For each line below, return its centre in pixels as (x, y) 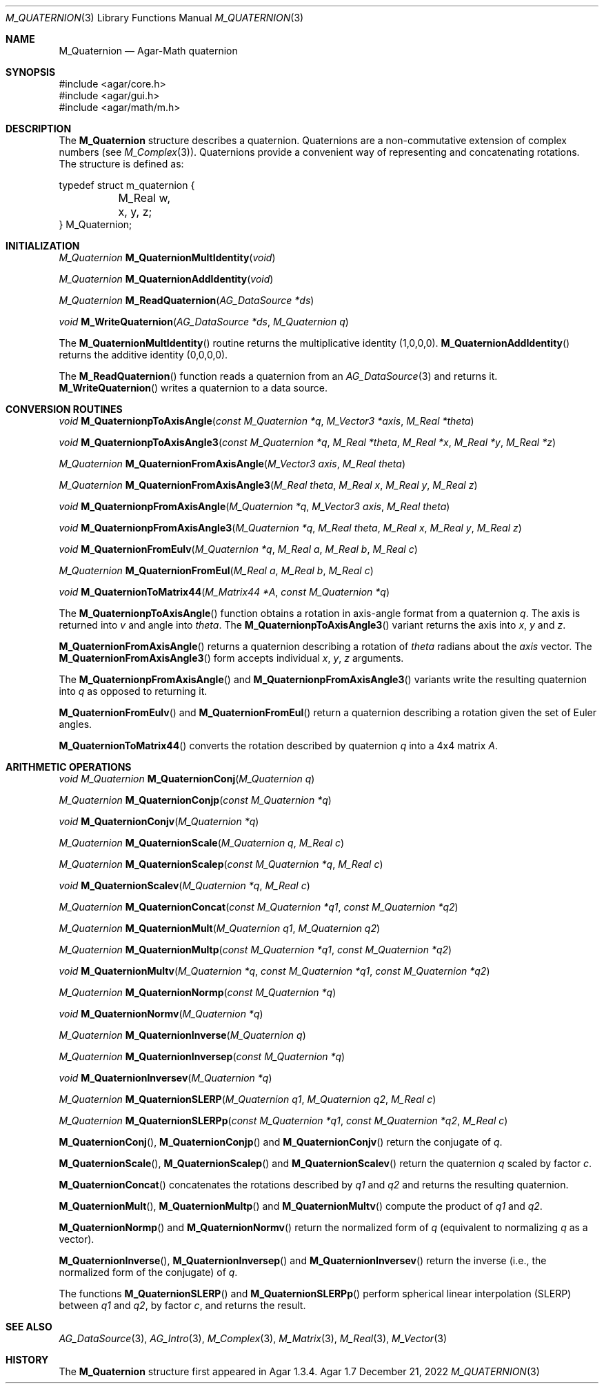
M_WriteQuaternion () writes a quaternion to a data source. (193, 388)
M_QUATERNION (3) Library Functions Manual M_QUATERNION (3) (155, 18)
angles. (75, 724)
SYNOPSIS (31, 72)
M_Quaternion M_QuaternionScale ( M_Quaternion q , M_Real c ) (202, 843)
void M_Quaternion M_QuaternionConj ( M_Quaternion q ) (187, 779)
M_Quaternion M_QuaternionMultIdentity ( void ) (167, 257)
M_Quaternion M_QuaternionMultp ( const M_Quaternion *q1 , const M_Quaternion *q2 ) (255, 950)
